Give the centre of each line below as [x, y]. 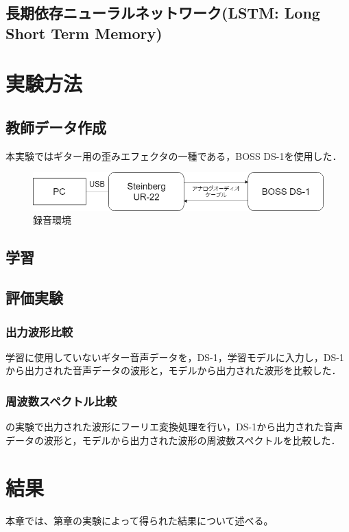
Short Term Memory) [84, 33]
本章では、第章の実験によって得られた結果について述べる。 [140, 520]
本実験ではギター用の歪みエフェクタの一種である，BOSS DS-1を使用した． [174, 155]
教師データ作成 [56, 127]
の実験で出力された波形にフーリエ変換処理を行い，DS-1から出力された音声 [174, 427]
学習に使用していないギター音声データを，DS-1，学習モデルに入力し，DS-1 [175, 357]
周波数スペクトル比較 [61, 401]
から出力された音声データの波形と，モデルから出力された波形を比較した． [173, 370]
